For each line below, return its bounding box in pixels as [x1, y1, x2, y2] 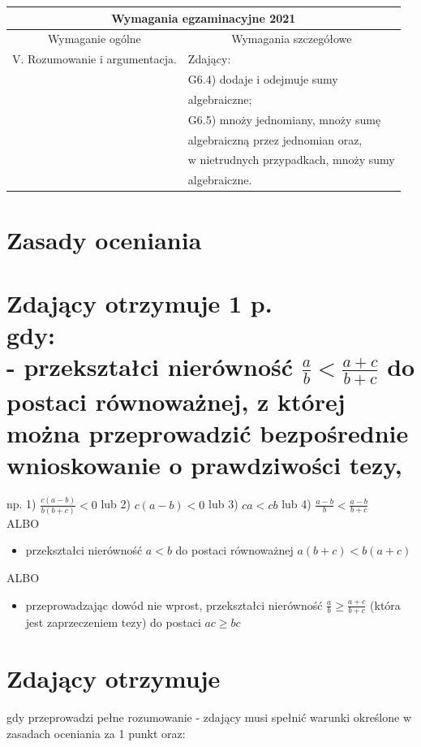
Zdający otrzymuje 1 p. [6, 286, 273, 319]
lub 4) [281, 495, 311, 512]
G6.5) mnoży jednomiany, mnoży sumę [187, 110, 381, 127]
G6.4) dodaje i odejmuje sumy [187, 71, 338, 88]
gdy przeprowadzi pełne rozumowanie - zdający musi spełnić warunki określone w [6, 709, 412, 726]
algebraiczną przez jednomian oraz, [187, 131, 363, 148]
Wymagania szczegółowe [231, 30, 352, 47]
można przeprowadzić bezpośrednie [6, 417, 409, 450]
